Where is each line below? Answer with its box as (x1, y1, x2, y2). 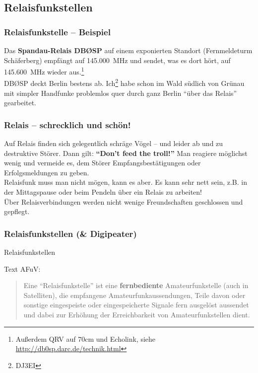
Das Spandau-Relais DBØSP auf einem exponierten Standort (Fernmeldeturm (4, 45, 253, 55)
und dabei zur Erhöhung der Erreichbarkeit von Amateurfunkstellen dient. (23, 309, 250, 320)
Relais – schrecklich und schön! (4, 118, 131, 131)
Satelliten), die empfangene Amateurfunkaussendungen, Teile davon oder (23, 290, 246, 300)
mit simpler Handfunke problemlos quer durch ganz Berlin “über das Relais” (4, 87, 237, 98)
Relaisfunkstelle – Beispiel (4, 25, 111, 38)
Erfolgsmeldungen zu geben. (4, 167, 89, 177)
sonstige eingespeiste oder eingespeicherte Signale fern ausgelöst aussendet (23, 299, 249, 310)
